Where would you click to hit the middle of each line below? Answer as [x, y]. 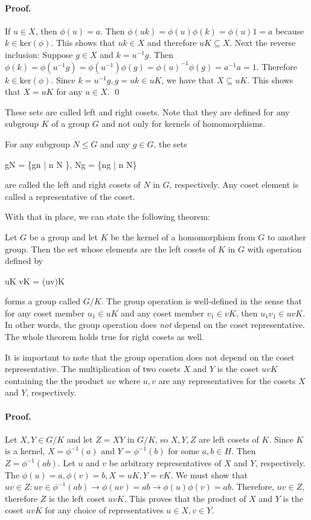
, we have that [188, 79]
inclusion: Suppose [39, 54]
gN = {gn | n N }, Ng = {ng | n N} [71, 164]
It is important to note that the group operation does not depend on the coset [150, 357]
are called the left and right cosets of [73, 185]
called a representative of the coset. [70, 196]
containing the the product [55, 380]
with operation [274, 249]
